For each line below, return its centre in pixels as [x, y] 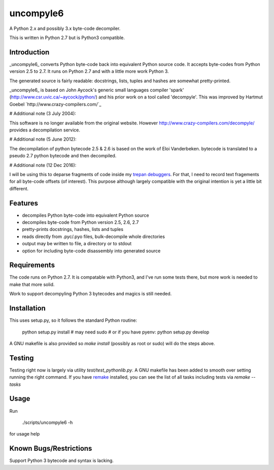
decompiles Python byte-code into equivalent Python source [85, 215]
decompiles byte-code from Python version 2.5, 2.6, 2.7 [80, 222]
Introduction [29, 52]
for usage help [25, 434]
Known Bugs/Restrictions [51, 448]
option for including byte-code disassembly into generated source [91, 251]
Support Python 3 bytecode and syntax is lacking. [62, 461]
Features [24, 203]
